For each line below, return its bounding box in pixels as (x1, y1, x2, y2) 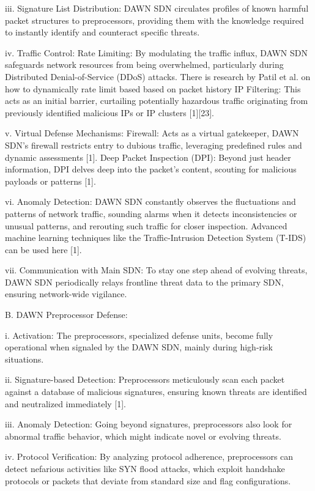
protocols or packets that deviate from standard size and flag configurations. (5, 474, 291, 487)
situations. (5, 352, 44, 365)
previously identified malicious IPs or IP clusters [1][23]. (5, 106, 214, 119)
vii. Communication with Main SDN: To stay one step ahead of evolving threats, (5, 264, 308, 276)
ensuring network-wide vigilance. (5, 287, 127, 300)
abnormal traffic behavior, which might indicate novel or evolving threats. (5, 429, 281, 442)
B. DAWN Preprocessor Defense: (5, 308, 128, 321)
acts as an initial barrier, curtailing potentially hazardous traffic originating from (5, 94, 308, 107)
